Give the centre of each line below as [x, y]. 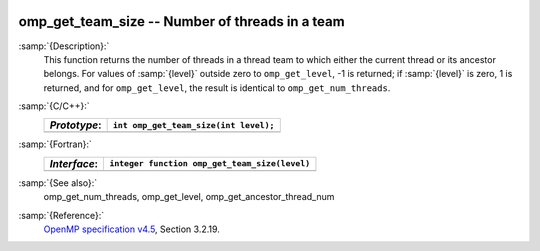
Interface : [74, 163]
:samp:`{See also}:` [58, 182]
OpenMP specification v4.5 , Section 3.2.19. [131, 229]
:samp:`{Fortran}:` [55, 144]
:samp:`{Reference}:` [61, 215]
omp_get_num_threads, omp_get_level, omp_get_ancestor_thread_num [189, 197]
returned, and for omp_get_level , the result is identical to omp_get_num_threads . [217, 87]
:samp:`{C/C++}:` [54, 106]
